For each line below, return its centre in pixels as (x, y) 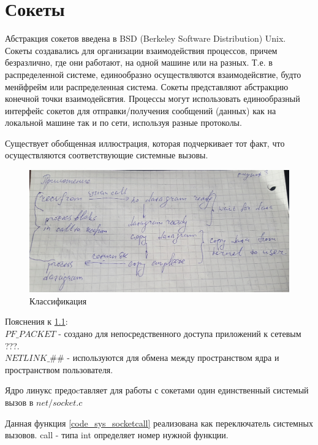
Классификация (58, 300)
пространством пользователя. (59, 369)
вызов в (19, 402)
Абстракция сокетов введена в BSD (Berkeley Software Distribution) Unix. (146, 38)
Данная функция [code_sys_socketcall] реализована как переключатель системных (159, 423)
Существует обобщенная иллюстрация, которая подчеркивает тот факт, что (145, 143)
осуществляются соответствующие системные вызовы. (107, 155)
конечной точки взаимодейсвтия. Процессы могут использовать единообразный (153, 99)
